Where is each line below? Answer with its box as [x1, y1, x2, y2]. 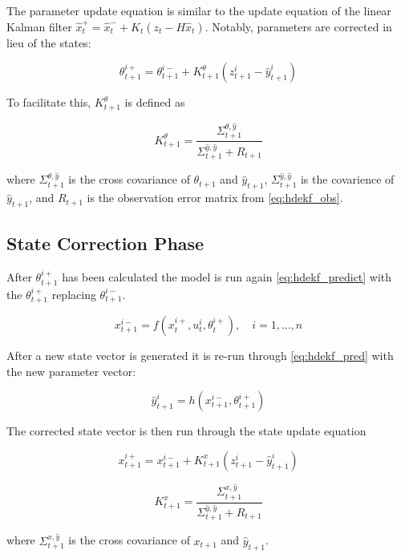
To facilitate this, [6, 94, 91, 111]
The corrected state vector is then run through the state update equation [6, 423, 367, 439]
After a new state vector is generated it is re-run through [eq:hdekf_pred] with [6, 347, 394, 364]
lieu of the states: [6, 34, 91, 51]
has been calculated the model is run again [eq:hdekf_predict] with [62, 269, 392, 285]
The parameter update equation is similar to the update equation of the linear [6, 2, 391, 18]
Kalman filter [6, 18, 72, 34]
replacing [51, 285, 96, 302]
